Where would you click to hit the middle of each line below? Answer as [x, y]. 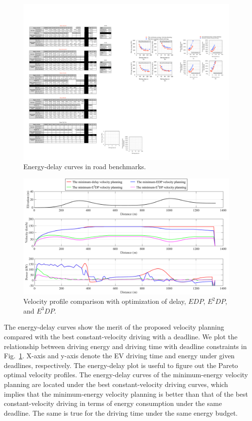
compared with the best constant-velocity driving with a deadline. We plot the [121, 336]
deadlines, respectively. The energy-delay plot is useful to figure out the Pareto [121, 365]
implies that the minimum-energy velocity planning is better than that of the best [126, 394]
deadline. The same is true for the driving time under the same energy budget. [121, 412]
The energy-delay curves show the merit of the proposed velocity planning [114, 327]
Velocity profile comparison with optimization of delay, [105, 301]
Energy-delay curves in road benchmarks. [85, 167]
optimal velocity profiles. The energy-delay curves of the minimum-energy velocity [126, 375]
